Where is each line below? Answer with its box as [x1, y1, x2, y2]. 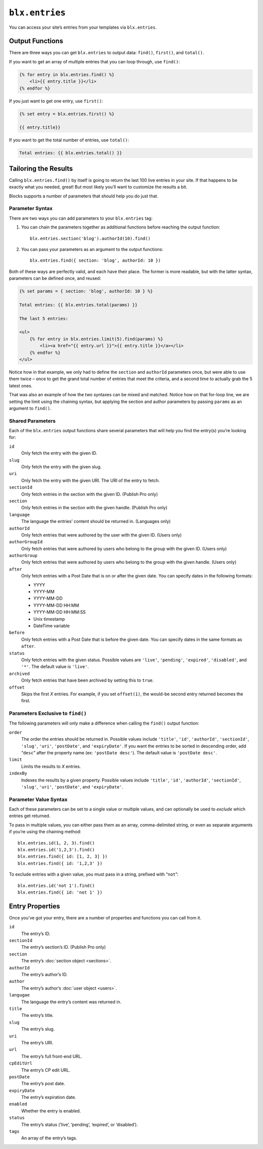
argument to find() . [9, 405, 52, 411]
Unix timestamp [33, 616, 65, 622]
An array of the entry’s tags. [21, 1135, 77, 1141]
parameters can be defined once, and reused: [9, 275, 101, 281]
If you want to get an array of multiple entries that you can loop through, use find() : [9, 58, 180, 64]
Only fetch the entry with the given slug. [21, 464, 102, 470]
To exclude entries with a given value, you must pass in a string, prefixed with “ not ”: [9, 871, 179, 877]
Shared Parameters [9, 417, 56, 424]
